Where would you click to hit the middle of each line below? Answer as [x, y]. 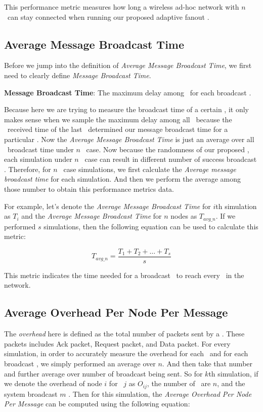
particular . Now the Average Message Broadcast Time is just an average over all [129, 139]
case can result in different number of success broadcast [171, 159]
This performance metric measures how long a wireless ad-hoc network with [122, 7]
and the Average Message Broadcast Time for [92, 216]
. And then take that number [207, 363]
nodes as [184, 216]
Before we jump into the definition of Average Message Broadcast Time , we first [128, 65]
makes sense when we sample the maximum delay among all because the [118, 119]
